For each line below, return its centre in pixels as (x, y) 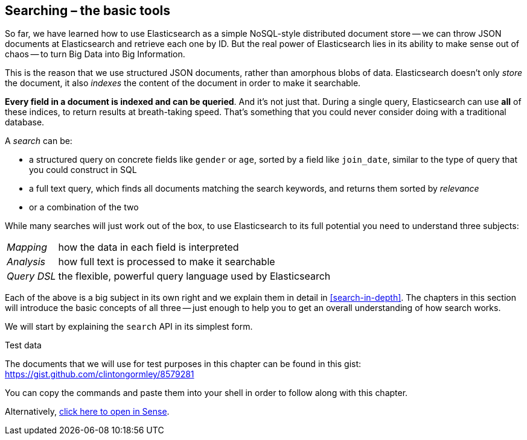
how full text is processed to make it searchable (167, 262)
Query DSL (31, 276)
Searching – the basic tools (88, 11)
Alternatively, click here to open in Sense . (87, 412)
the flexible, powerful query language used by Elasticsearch (194, 276)
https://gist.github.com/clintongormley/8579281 (100, 374)
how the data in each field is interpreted (149, 247)
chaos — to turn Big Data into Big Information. (95, 54)
